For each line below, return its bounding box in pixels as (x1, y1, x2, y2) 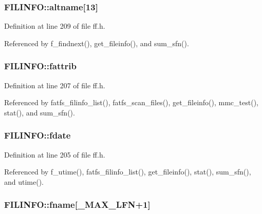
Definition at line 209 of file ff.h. (4, 21, 105, 31)
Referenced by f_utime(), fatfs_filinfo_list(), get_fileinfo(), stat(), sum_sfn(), (4, 166, 251, 177)
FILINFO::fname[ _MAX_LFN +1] (4, 198, 151, 211)
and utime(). (4, 176, 44, 187)
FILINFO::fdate (4, 129, 71, 142)
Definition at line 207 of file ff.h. (4, 80, 105, 90)
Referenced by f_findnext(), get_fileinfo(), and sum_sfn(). (4, 37, 189, 48)
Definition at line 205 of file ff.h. (4, 149, 105, 160)
